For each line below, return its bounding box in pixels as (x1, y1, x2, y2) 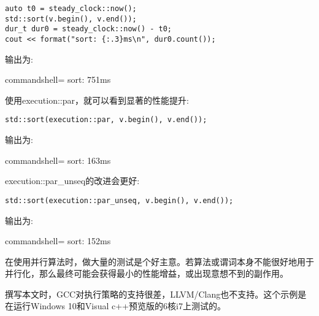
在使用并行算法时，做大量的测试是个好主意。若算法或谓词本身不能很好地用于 (5, 255, 314, 268)
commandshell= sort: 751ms (5, 73, 111, 86)
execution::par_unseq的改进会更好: (5, 174, 140, 187)
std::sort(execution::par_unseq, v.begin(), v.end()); (5, 196, 234, 205)
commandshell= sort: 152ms (5, 234, 111, 247)
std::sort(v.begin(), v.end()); (5, 14, 137, 23)
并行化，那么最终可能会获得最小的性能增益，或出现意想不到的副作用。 (5, 267, 288, 280)
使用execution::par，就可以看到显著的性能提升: (5, 93, 189, 106)
